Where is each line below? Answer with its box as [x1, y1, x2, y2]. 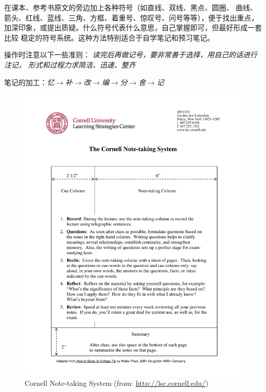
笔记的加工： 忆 [4, 76, 54, 87]
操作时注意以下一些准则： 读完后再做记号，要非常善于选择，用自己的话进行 [4, 49, 257, 60]
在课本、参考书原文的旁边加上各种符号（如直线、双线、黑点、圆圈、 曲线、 [4, 2, 257, 12]
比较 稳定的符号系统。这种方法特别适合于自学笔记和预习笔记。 [4, 32, 214, 43]
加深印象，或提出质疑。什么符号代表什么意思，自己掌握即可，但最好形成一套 [4, 22, 262, 33]
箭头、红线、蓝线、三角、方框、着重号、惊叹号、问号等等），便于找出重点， [4, 12, 258, 23]
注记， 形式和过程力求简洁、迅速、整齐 [4, 59, 136, 70]
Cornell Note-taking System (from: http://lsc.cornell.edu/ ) [25, 377, 209, 388]
